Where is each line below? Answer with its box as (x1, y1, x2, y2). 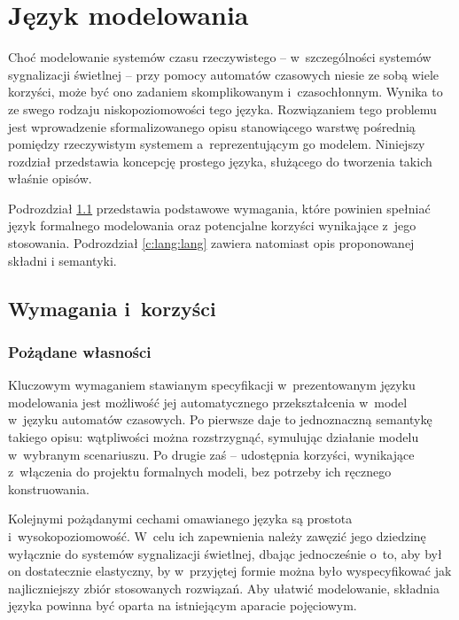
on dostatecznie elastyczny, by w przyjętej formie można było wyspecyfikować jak (8, 562, 452, 580)
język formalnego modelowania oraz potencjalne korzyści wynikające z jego (8, 216, 416, 235)
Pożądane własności (8, 340, 152, 362)
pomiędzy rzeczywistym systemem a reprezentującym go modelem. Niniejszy (8, 135, 425, 153)
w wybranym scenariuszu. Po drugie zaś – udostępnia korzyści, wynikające (8, 445, 415, 463)
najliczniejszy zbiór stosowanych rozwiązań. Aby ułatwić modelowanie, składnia (8, 578, 440, 597)
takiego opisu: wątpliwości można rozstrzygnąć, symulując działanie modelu (8, 428, 419, 446)
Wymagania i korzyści (8, 294, 216, 322)
